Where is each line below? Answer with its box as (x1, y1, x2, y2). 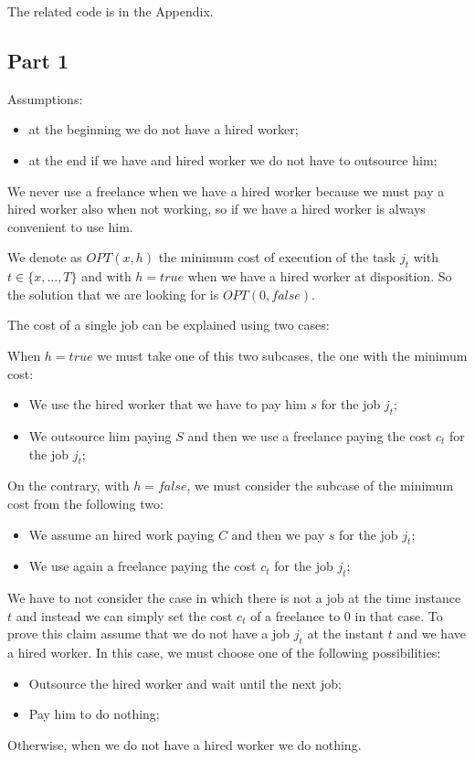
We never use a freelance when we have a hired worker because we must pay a (7, 181, 445, 200)
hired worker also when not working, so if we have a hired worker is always (7, 199, 426, 218)
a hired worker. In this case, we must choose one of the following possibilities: (7, 643, 441, 662)
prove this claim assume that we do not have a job (7, 624, 290, 643)
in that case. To (354, 606, 443, 625)
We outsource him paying (28, 426, 172, 445)
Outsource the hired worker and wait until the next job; (28, 673, 342, 692)
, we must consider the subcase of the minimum (186, 476, 454, 495)
